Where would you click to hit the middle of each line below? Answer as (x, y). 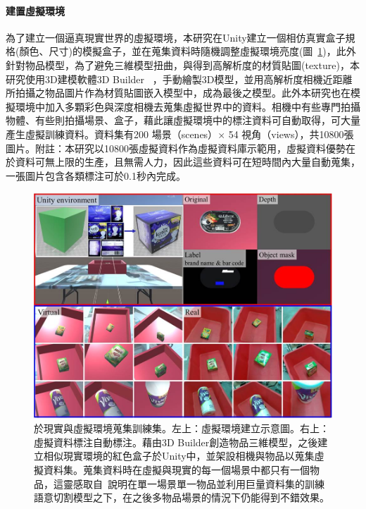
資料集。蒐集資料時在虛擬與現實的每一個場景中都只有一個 (176, 470)
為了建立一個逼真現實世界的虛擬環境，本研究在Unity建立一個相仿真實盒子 (176, 37)
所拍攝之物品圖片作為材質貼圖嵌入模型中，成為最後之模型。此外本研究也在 (178, 93)
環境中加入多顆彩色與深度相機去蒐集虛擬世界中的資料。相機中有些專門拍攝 (188, 106)
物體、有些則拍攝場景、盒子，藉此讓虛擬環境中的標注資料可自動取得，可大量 (183, 120)
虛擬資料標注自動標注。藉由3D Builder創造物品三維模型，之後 (176, 442)
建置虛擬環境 (35, 10)
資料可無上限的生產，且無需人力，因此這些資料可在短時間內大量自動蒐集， (188, 162)
